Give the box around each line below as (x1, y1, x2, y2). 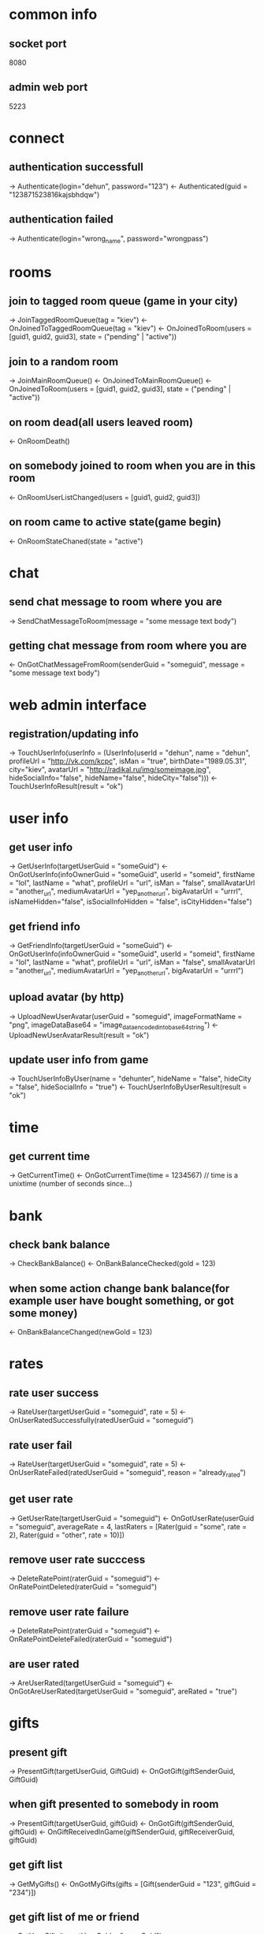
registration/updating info (9, 727, 139, 741)
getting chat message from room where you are (9, 639, 247, 652)
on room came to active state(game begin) (9, 515, 221, 529)
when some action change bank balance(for (9, 1282, 230, 1295)
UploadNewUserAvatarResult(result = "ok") (9, 1030, 150, 1040)
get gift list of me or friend (9, 1910, 140, 1924)
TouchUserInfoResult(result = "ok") (9, 782, 124, 791)
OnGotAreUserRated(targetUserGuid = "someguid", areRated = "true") (9, 1686, 238, 1696)
